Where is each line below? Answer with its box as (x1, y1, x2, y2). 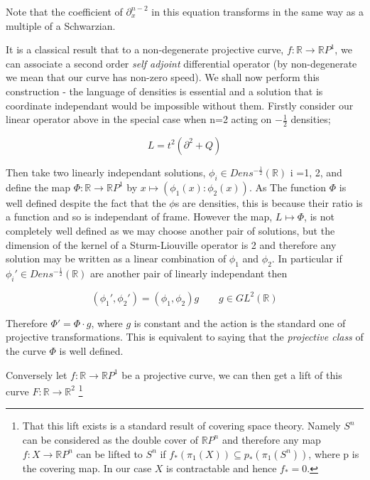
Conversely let (6, 367, 67, 382)
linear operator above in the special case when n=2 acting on (6, 112, 272, 127)
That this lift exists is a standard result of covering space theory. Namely (22, 418, 341, 433)
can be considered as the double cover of (22, 432, 198, 447)
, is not (304, 209, 334, 224)
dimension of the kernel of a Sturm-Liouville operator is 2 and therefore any (6, 237, 337, 252)
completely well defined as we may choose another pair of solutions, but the (6, 223, 335, 238)
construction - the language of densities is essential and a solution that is (6, 83, 323, 98)
